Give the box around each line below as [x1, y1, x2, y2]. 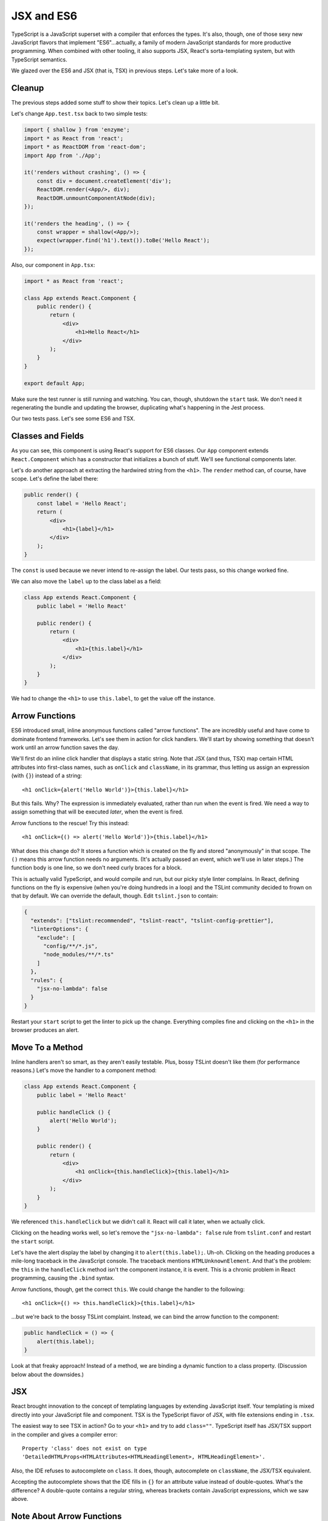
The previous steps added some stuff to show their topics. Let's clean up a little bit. [11, 99, 220, 106]
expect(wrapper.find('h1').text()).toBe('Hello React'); [36, 237, 210, 244]
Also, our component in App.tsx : [11, 261, 95, 268]
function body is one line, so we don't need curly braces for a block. [11, 864, 182, 871]
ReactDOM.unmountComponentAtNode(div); [36, 195, 156, 201]
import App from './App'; [24, 152, 101, 159]
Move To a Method [11, 1042, 83, 1053]
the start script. [11, 1237, 55, 1245]
